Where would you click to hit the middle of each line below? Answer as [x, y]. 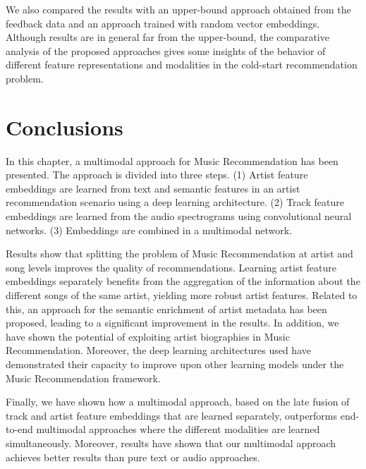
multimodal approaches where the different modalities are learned [178, 429]
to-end [19, 429]
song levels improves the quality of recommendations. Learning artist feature [171, 267]
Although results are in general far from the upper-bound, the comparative [167, 37]
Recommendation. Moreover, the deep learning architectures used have [158, 350]
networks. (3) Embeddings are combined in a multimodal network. [149, 230]
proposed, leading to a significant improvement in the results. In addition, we [172, 323]
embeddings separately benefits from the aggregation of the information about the [183, 281]
